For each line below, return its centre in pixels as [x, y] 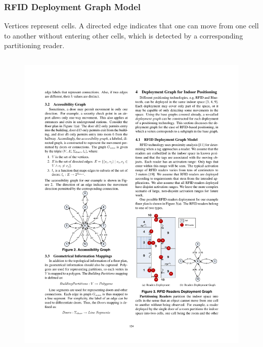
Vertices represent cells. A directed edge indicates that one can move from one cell [131, 26]
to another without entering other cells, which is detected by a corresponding [124, 35]
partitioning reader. [34, 45]
